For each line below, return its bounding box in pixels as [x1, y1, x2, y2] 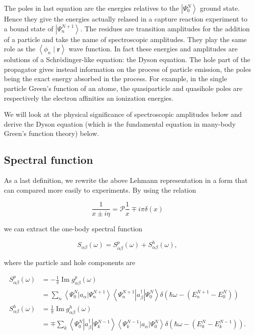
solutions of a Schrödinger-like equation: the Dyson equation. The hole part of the [4, 54, 251, 65]
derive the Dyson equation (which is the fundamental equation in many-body [4, 118, 236, 129]
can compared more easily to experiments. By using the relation [4, 184, 196, 195]
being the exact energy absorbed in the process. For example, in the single [4, 73, 227, 84]
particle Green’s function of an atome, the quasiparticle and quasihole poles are [4, 83, 243, 93]
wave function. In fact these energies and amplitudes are [68, 44, 238, 54]
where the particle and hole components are [4, 257, 135, 267]
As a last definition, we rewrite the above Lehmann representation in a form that [4, 175, 248, 185]
